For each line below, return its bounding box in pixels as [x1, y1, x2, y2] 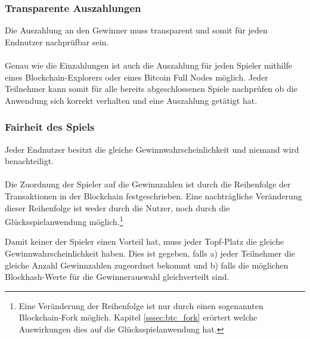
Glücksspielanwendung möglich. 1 [5, 214, 123, 227]
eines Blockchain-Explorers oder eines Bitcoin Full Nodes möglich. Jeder [5, 70, 268, 83]
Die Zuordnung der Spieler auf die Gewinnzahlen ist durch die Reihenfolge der [5, 178, 291, 190]
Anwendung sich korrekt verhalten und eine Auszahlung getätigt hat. [5, 94, 258, 106]
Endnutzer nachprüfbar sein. [5, 35, 109, 48]
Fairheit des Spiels [5, 119, 95, 134]
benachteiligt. [5, 155, 54, 167]
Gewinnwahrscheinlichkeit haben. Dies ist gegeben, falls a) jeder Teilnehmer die [5, 247, 295, 259]
